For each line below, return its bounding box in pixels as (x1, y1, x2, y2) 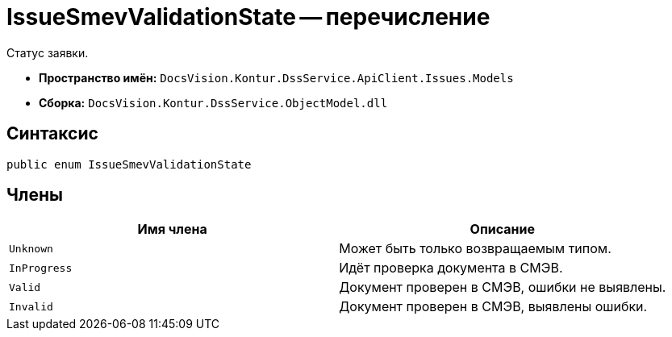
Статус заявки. (6, 45, 89, 60)
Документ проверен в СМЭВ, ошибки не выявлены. (339, 279, 666, 296)
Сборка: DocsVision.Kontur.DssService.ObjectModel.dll (39, 95, 388, 110)
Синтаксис (6, 123, 98, 144)
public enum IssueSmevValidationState (6, 157, 252, 171)
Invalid (9, 300, 53, 313)
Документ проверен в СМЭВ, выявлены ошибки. (339, 298, 648, 315)
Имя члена (137, 221, 207, 238)
